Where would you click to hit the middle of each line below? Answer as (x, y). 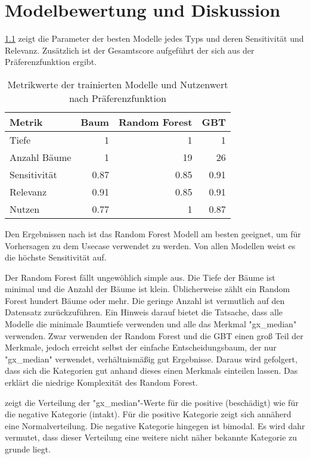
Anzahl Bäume (41, 157)
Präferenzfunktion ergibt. (51, 62)
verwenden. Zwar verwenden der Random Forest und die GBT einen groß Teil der (154, 335)
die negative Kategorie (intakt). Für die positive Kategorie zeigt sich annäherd (148, 414)
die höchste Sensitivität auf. (56, 257)
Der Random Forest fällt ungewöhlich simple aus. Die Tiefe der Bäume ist (140, 277)
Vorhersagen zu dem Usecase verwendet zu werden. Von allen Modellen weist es (150, 245)
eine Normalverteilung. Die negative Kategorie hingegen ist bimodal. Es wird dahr (155, 425)
